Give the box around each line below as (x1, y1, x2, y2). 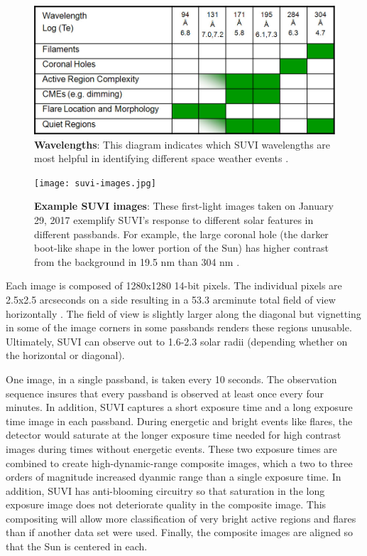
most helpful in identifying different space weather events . (34, 151, 289, 166)
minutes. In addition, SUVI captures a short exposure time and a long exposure (6, 400, 353, 415)
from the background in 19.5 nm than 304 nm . (34, 254, 240, 269)
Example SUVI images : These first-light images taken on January (34, 198, 334, 213)
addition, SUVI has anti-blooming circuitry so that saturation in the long (6, 483, 325, 498)
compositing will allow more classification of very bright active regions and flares (6, 510, 356, 525)
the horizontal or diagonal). (6, 348, 125, 363)
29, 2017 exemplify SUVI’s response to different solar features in (34, 213, 314, 227)
